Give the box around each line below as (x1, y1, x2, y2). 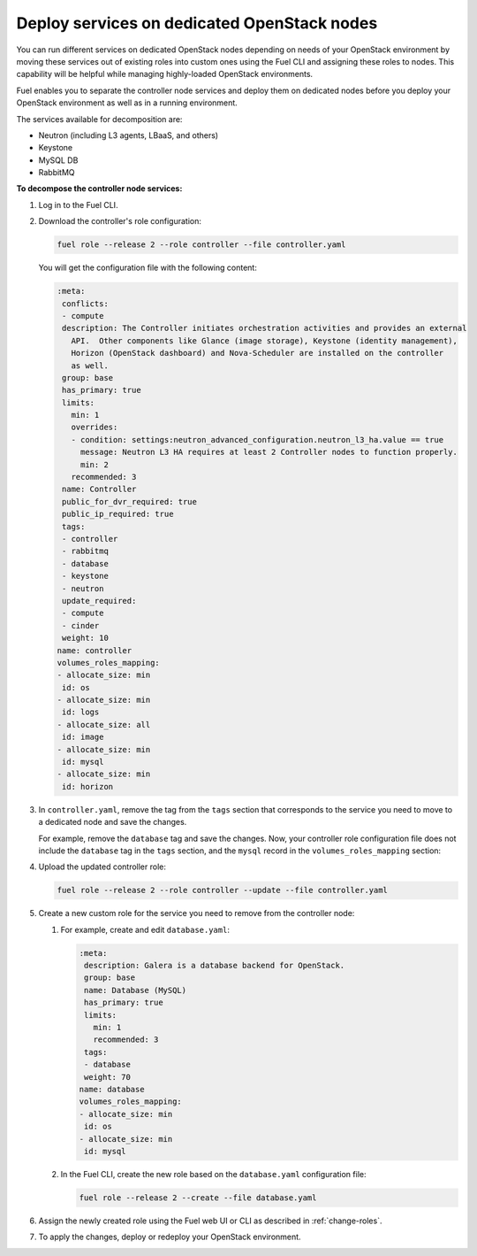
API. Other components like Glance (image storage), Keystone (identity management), (71, 335, 458, 345)
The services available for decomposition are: (16, 113, 183, 124)
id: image (62, 732, 104, 743)
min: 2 (79, 459, 110, 469)
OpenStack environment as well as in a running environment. (16, 97, 238, 108)
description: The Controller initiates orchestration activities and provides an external (62, 323, 467, 334)
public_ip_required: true (62, 509, 174, 520)
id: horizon (62, 782, 114, 791)
